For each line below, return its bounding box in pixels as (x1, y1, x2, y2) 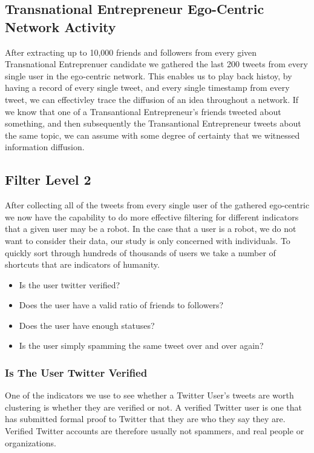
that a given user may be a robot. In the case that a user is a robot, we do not (5, 222, 296, 235)
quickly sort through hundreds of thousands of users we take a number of (5, 246, 276, 259)
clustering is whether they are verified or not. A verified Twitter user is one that (5, 400, 302, 413)
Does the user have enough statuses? (19, 319, 155, 331)
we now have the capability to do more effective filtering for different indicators (5, 210, 299, 223)
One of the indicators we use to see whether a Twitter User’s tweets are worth (5, 389, 294, 402)
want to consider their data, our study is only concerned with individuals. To (5, 234, 290, 246)
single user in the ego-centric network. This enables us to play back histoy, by (5, 69, 292, 82)
